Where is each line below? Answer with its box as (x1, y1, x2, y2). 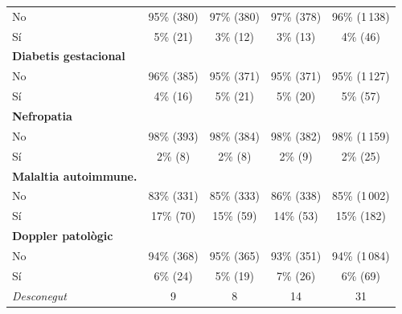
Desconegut (12, 287, 67, 304)
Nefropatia (12, 107, 72, 124)
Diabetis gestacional (12, 47, 125, 64)
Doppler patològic (12, 227, 113, 244)
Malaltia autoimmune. (12, 167, 137, 184)
